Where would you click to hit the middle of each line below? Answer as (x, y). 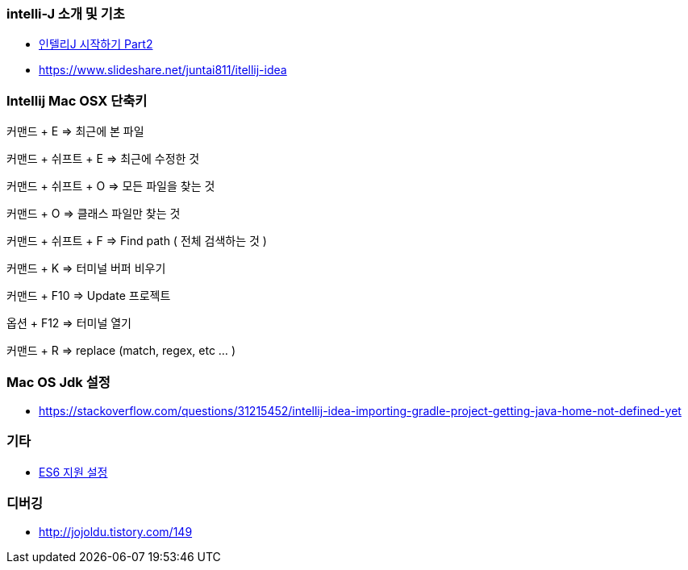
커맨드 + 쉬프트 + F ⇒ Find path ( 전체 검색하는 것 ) (137, 241)
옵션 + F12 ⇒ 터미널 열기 (69, 323)
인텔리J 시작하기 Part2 (96, 44)
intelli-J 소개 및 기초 (66, 14)
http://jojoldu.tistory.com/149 (116, 532)
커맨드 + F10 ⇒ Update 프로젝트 (89, 296)
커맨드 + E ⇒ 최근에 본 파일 (75, 131)
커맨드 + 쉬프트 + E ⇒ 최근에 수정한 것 (103, 159)
